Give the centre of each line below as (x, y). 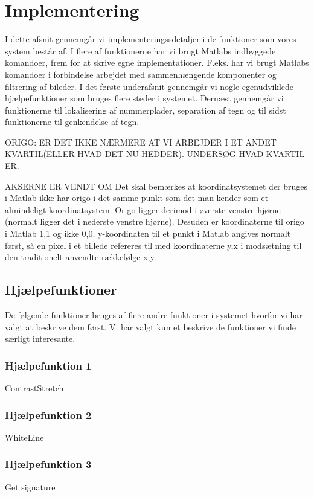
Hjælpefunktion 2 (48, 415)
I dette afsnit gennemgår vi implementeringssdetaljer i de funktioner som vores (151, 39)
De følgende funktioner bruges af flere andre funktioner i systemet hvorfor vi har (154, 315)
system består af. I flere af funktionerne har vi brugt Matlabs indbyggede (140, 50)
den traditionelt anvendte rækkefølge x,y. (81, 257)
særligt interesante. (40, 338)
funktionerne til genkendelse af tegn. (72, 122)
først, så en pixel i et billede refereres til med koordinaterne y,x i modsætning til (153, 245)
